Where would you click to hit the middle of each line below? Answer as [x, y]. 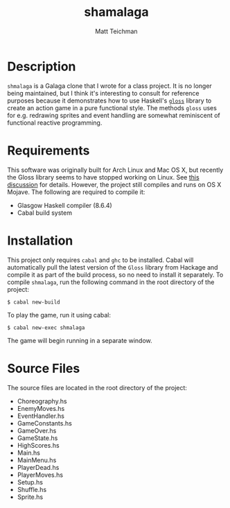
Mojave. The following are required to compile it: [76, 192]
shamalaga [116, 12]
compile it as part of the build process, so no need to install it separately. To [115, 274]
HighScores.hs [38, 445]
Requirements [48, 150]
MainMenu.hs [37, 460]
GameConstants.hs [45, 423]
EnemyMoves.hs [41, 408]
